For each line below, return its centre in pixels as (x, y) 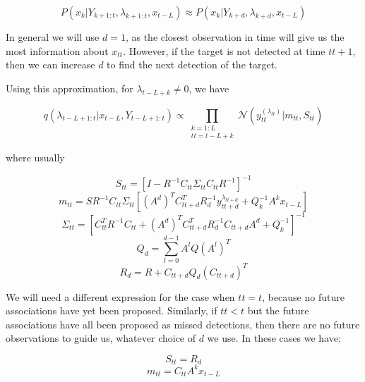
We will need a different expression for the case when (120, 296)
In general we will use (53, 37)
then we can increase (50, 64)
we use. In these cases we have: (274, 338)
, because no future (303, 296)
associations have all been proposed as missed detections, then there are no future (183, 324)
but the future (278, 310)
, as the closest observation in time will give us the (235, 37)
